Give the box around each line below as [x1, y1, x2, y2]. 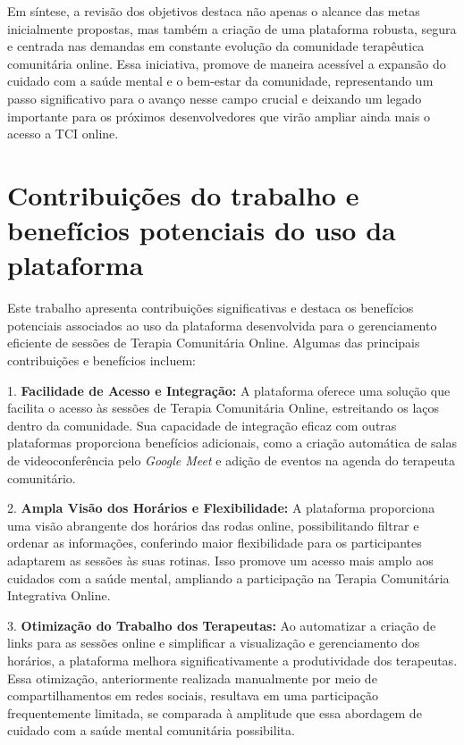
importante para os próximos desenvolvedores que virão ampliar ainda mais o [7, 106, 431, 125]
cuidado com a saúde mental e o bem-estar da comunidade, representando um [7, 71, 434, 90]
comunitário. [7, 468, 76, 487]
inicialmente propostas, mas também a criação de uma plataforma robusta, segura [7, 19, 457, 38]
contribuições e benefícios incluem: [7, 351, 196, 370]
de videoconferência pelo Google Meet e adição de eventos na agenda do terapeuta [7, 451, 455, 469]
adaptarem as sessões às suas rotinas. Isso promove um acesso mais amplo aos [7, 550, 434, 569]
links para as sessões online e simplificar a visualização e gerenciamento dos [7, 633, 420, 652]
